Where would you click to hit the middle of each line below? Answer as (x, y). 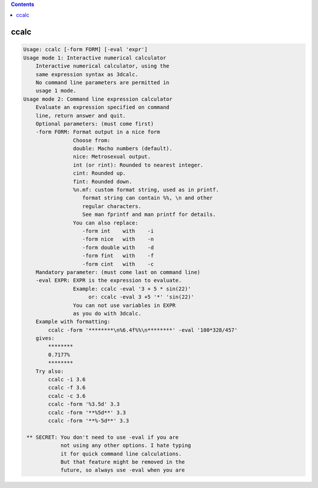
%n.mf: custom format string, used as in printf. (146, 190)
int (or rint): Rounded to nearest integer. (138, 165)
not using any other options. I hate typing (126, 446)
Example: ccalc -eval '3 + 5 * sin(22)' (132, 288)
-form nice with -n (118, 239)
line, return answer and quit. (81, 116)
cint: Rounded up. (99, 173)
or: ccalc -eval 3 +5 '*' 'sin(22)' (141, 297)
